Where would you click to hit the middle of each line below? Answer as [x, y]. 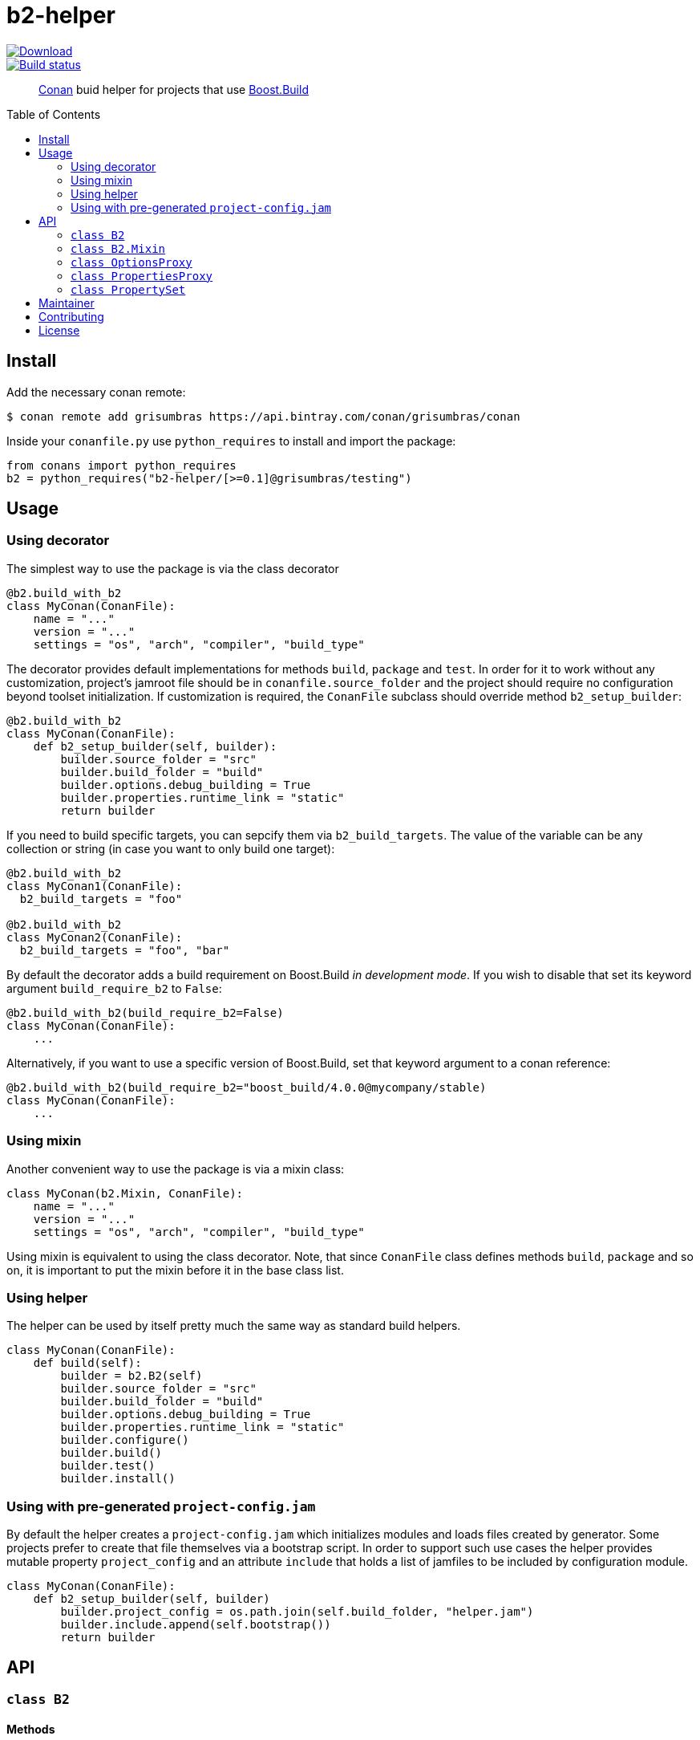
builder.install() [118, 1479]
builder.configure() [125, 1440]
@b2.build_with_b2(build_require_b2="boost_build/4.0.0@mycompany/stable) [247, 1087]
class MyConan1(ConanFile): [95, 886]
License [59, 330]
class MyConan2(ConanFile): [95, 937]
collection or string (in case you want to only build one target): [171, 848]
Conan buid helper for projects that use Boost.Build [174, 89]
